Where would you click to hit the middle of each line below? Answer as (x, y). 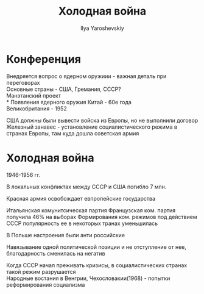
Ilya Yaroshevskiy (102, 28)
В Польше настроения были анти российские (66, 235)
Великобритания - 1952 (37, 109)
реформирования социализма (46, 284)
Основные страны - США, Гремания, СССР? (64, 89)
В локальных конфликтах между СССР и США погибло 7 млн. (86, 187)
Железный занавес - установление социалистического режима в (92, 127)
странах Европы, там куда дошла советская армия (73, 133)
